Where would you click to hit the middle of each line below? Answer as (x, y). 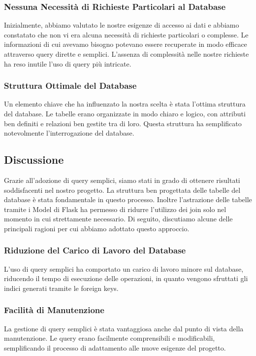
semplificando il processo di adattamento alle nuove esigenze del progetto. (115, 347)
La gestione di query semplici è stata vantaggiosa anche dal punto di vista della (124, 328)
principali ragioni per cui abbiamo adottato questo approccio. (97, 228)
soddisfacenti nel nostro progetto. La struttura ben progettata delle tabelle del (122, 190)
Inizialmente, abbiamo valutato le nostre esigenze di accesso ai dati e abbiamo (122, 25)
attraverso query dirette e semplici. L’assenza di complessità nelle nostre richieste (127, 54)
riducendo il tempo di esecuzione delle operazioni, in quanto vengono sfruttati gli (126, 278)
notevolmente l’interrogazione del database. (69, 133)
